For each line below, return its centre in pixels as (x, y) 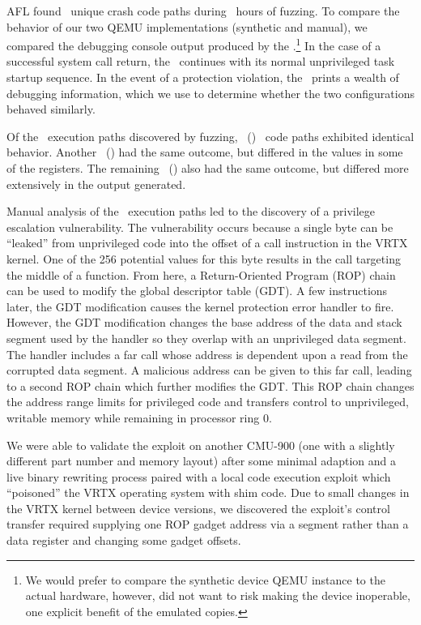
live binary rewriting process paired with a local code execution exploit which (199, 476)
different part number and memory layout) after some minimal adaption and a (201, 461)
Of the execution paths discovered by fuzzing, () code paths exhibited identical (210, 136)
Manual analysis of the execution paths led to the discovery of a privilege (191, 211)
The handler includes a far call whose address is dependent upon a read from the (207, 354)
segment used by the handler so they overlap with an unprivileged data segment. (206, 338)
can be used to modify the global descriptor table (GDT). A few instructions (197, 291)
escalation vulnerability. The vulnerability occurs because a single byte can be (200, 227)
